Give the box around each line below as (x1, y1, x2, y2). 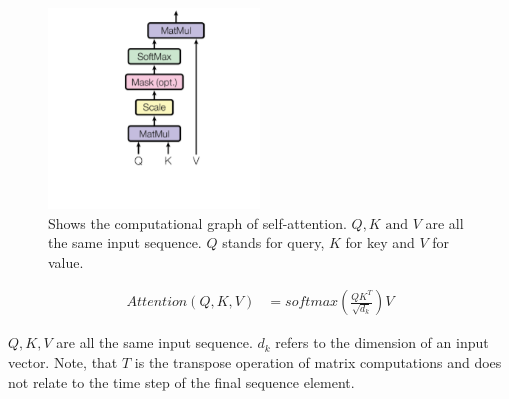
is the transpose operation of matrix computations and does (134, 351, 502, 372)
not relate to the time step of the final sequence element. (8, 371, 355, 392)
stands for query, (222, 232, 325, 253)
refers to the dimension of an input (275, 332, 489, 353)
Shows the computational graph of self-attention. (48, 212, 347, 233)
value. (48, 251, 84, 272)
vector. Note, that (8, 351, 118, 372)
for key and (345, 232, 415, 253)
